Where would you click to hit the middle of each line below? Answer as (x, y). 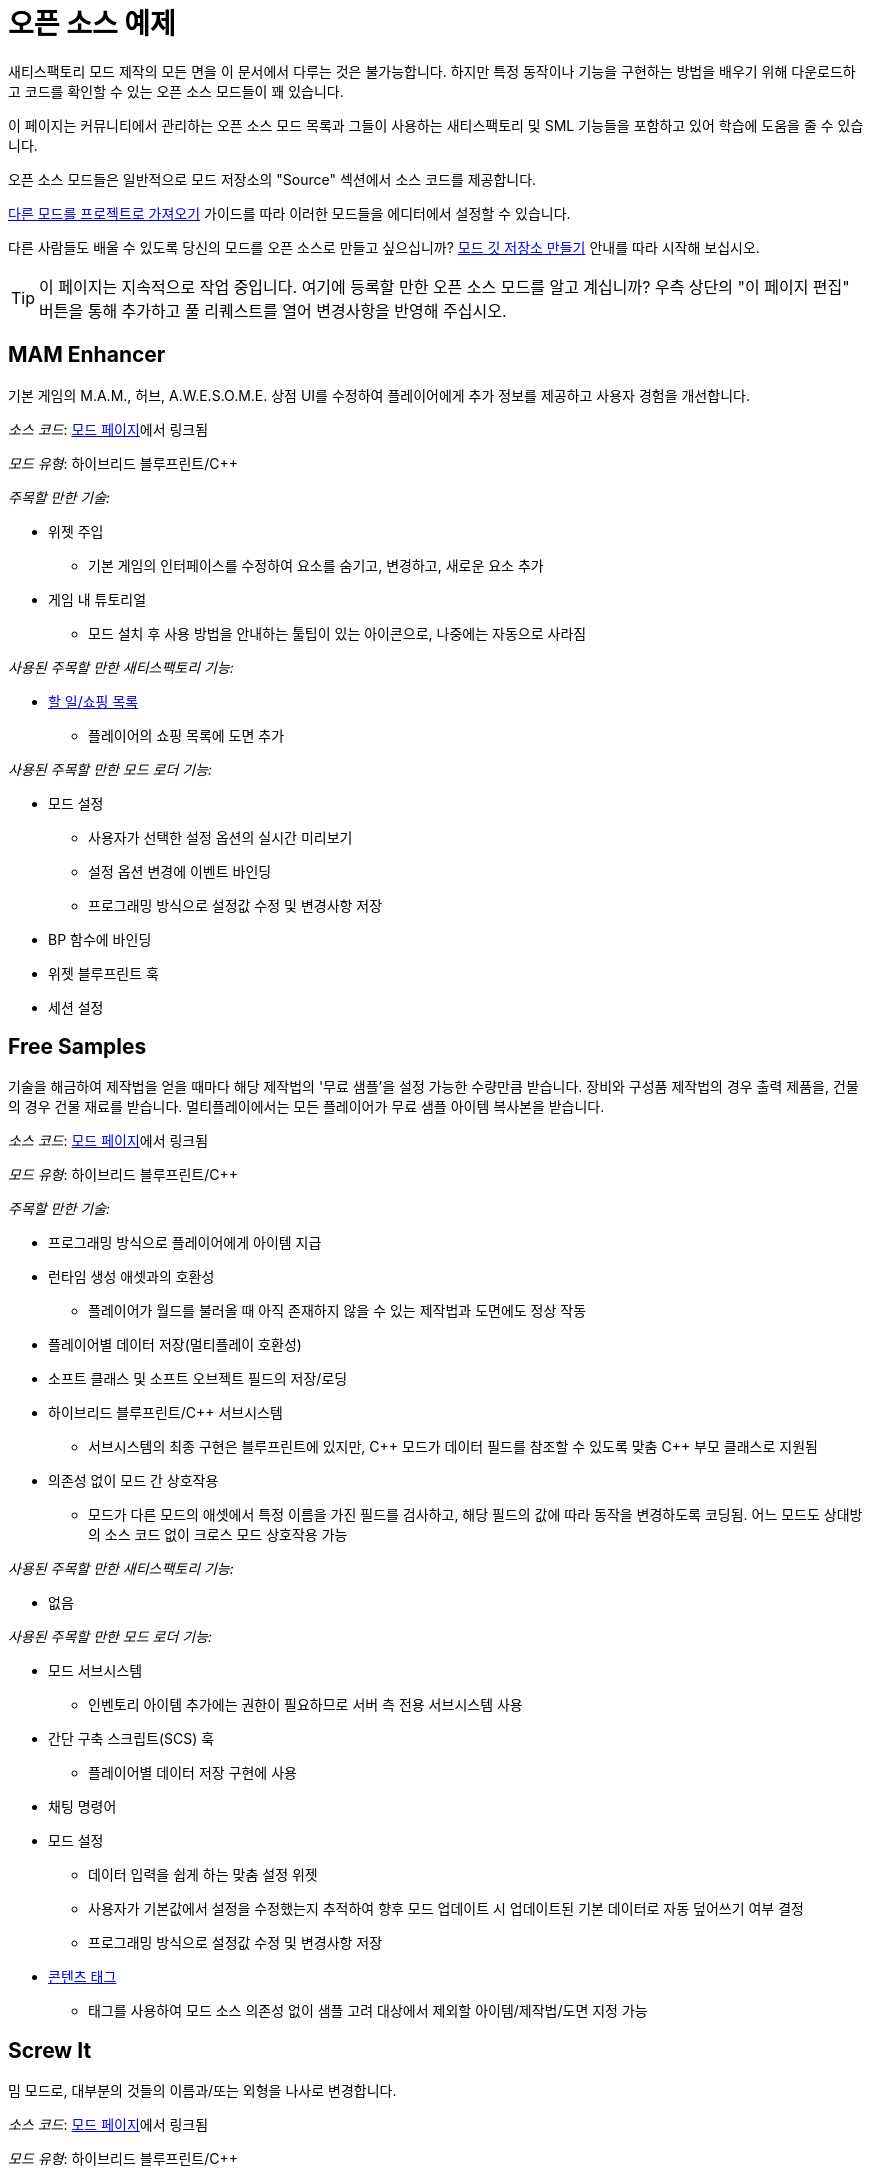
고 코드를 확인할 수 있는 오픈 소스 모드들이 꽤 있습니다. (176, 91)
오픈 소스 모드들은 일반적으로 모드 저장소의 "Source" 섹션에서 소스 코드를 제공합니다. (272, 179)
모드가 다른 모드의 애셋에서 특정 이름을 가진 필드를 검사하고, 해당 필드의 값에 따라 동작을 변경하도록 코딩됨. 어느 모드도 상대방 (475, 1515)
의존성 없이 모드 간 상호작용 (133, 1481)
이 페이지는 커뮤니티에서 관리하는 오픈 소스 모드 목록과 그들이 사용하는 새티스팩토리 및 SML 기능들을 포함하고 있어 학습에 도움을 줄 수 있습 (436, 125)
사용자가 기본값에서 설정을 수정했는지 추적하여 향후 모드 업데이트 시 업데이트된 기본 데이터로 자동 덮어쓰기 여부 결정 (446, 1909)
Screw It (50, 2050)
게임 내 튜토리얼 (97, 599)
